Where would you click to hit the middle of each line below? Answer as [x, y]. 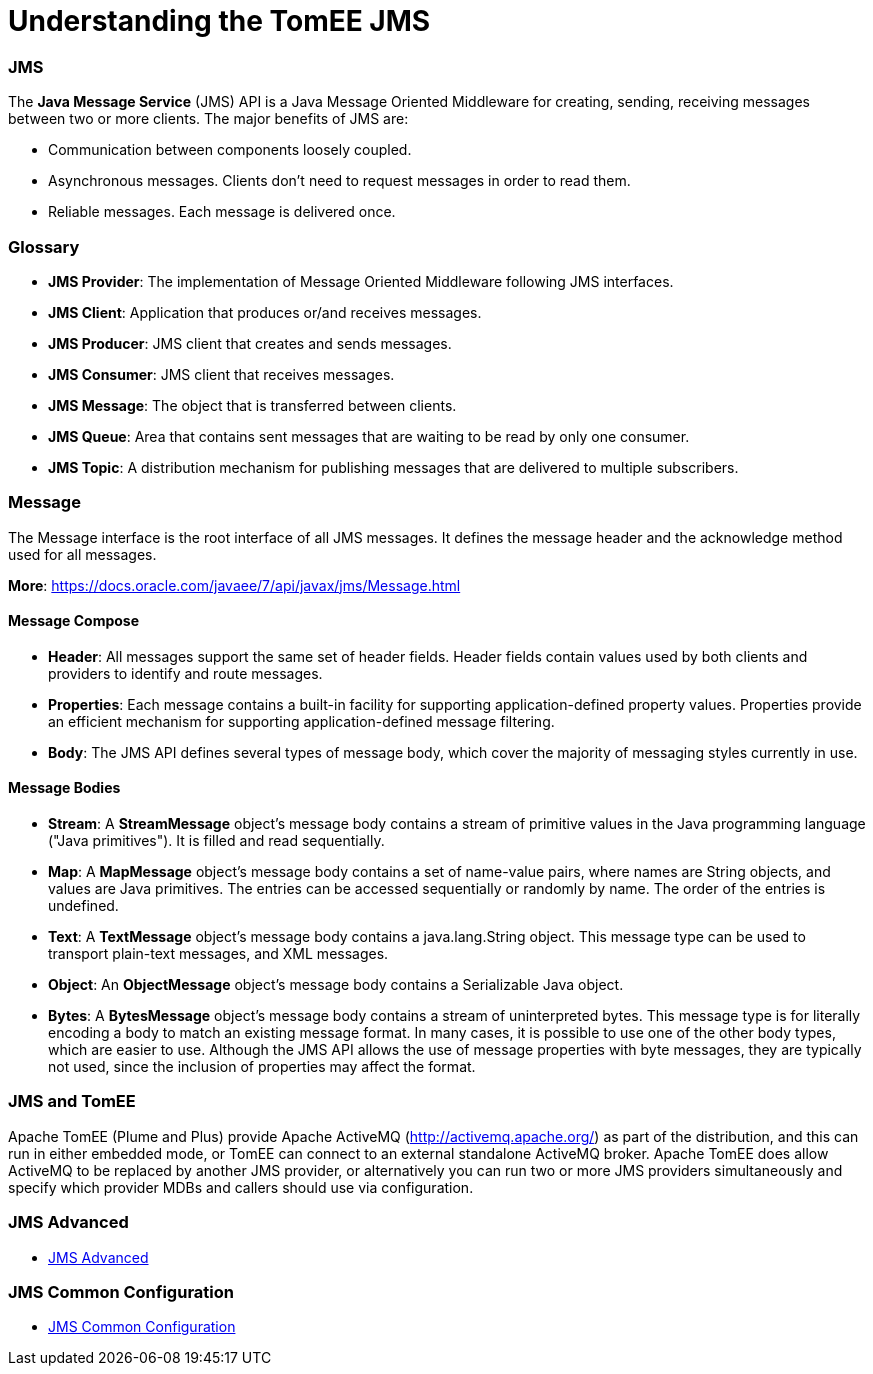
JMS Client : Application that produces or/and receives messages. [265, 312]
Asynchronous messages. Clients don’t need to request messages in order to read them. [339, 181]
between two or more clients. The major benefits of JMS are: [208, 119]
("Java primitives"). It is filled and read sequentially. [216, 841]
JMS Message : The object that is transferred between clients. [252, 405]
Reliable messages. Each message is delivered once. [222, 212]
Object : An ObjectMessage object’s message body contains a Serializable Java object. [336, 985]
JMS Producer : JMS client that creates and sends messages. [250, 343]
